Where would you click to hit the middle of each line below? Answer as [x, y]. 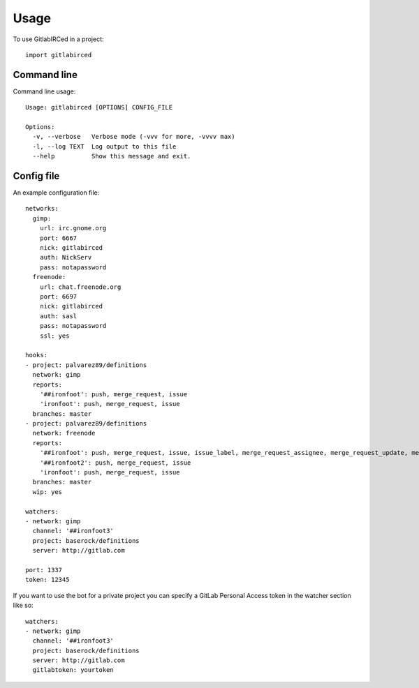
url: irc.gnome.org [73, 228]
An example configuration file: [56, 193]
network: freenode [64, 433]
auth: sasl [58, 316]
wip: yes [47, 492]
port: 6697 [58, 297]
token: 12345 [47, 580]
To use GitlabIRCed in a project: [58, 39]
